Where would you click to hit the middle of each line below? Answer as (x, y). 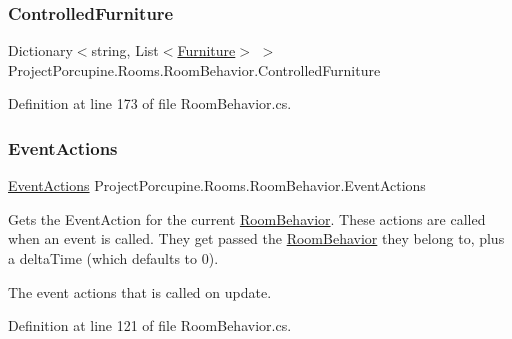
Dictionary (40, 50)
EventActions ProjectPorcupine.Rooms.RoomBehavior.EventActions (217, 185)
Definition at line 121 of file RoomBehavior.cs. (150, 325)
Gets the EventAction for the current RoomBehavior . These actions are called (247, 218)
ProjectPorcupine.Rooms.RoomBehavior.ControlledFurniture (194, 69)
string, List (125, 50)
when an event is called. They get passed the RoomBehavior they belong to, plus (256, 238)
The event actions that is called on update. (140, 291)
